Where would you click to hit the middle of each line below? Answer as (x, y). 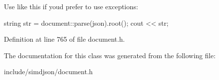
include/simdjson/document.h (48, 72)
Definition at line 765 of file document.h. (64, 39)
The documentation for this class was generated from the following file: (110, 55)
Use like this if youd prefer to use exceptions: (71, 6)
